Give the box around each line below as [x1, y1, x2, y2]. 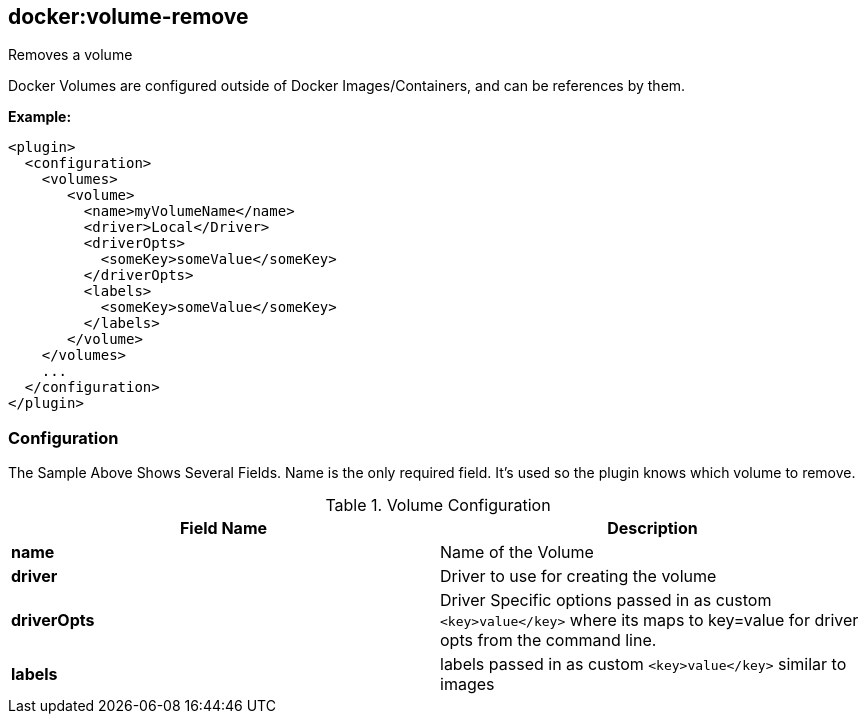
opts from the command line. [440, 630, 657, 651]
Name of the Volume [440, 542, 594, 563]
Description [607, 518, 698, 539]
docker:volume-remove [8, 4, 249, 29]
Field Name [179, 518, 268, 539]
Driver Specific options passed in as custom [440, 590, 772, 611]
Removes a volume [8, 46, 133, 64]
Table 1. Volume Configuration [325, 495, 551, 516]
